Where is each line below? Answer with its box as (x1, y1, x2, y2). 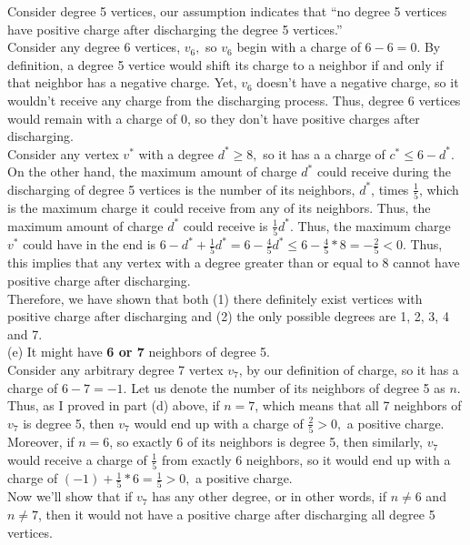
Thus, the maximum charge (297, 216, 451, 235)
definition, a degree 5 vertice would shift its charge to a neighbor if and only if (7, 55, 444, 74)
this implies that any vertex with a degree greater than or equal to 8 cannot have (7, 253, 460, 272)
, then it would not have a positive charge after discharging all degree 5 (38, 504, 435, 523)
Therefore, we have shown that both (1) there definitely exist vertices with (7, 288, 423, 308)
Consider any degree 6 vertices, (7, 37, 181, 56)
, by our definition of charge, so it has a (238, 360, 459, 379)
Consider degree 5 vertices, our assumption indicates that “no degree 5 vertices (7, 2, 447, 20)
